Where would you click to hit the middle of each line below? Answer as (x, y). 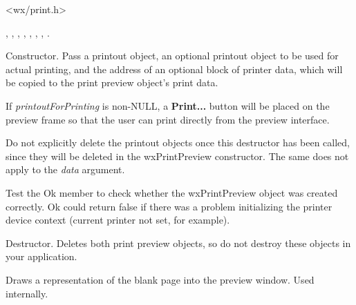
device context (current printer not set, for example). (118, 220)
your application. (41, 256)
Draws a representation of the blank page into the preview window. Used (160, 279)
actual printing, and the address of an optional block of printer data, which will (174, 69)
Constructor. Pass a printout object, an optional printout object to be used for (172, 56)
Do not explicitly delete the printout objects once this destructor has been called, (178, 142)
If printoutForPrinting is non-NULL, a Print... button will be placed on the (168, 105)
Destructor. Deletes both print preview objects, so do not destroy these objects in (178, 243)
